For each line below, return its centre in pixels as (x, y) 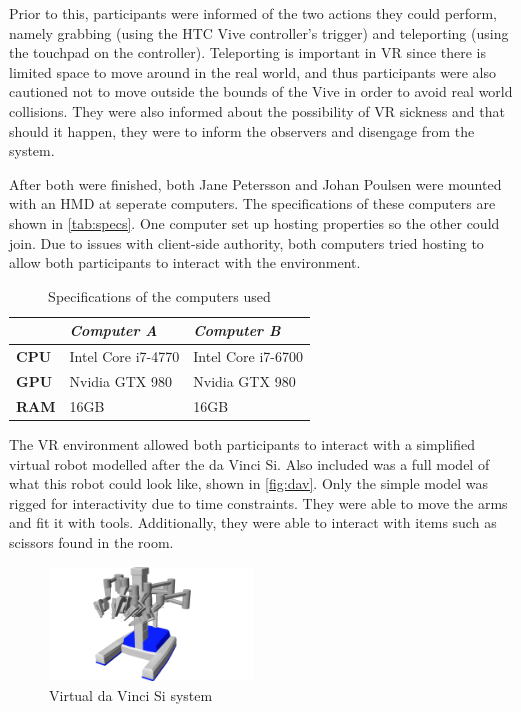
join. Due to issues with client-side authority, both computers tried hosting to (246, 242)
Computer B (237, 330)
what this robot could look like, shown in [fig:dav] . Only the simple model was (249, 483)
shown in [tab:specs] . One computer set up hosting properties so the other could (254, 222)
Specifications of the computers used (159, 295)
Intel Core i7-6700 (248, 356)
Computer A (113, 330)
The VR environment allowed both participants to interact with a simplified (242, 443)
